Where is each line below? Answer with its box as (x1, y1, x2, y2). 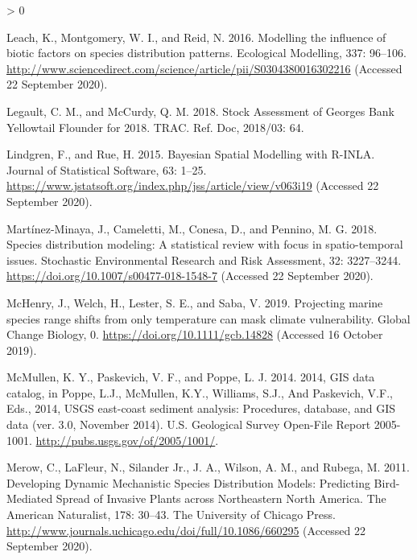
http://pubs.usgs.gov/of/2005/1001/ (35, 431, 216, 448)
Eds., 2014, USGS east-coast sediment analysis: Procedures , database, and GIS (6, 400, 396, 417)
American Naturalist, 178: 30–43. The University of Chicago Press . (6, 506, 336, 523)
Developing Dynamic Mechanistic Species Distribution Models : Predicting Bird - (6, 474, 400, 491)
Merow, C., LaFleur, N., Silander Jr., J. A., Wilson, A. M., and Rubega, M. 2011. (6, 459, 410, 476)
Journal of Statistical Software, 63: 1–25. (6, 161, 207, 178)
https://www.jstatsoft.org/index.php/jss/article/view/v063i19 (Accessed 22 (6, 177, 379, 194)
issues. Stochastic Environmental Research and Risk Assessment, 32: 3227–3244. (6, 251, 402, 268)
